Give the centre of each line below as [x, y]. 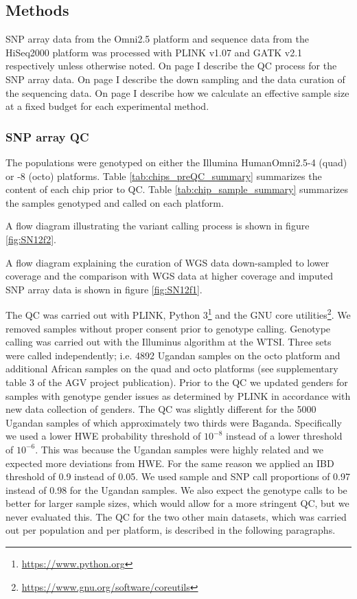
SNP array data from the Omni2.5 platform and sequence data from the [157, 39]
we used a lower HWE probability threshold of [103, 436]
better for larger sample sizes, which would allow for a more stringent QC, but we [177, 503]
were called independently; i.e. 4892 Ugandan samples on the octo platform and [173, 355]
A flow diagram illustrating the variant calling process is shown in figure [158, 226]
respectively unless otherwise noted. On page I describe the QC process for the [171, 66]
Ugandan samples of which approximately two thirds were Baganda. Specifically [174, 422]
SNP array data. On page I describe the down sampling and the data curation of [175, 79]
